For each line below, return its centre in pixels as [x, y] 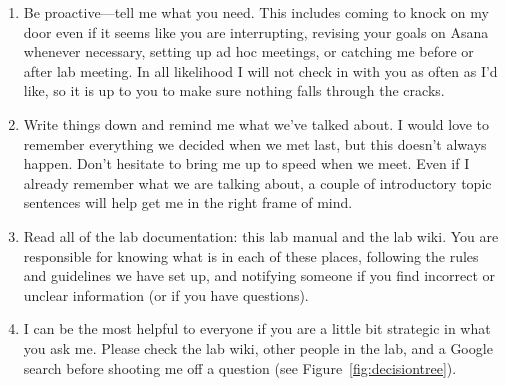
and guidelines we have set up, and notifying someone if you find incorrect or [259, 275]
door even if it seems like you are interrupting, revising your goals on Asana [256, 31]
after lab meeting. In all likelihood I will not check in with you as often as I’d [260, 70]
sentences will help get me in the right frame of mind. [188, 202]
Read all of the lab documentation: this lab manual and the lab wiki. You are [261, 235]
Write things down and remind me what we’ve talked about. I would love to [256, 123]
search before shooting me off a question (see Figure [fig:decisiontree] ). [240, 367]
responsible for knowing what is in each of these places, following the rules [251, 255]
